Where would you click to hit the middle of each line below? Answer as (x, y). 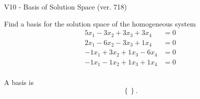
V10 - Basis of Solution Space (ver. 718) (65, 6)
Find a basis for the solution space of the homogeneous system (100, 23)
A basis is (19, 82)
